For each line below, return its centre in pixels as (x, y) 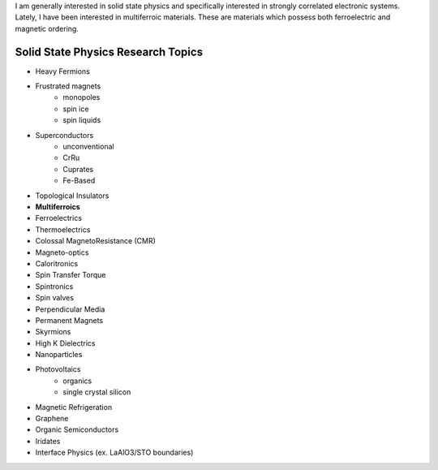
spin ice (76, 109)
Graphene (52, 419)
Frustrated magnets (68, 86)
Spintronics (54, 286)
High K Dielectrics (65, 343)
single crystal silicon (97, 392)
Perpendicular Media (70, 309)
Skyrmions (53, 332)
